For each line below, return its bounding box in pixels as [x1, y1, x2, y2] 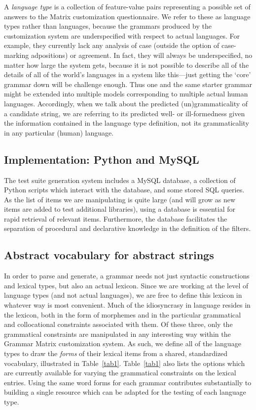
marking [4, 49, 29, 60]
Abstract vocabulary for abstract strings [4, 247, 214, 263]
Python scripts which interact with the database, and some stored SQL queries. [4, 184, 245, 195]
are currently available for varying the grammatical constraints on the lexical [4, 367, 236, 378]
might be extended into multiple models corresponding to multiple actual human [4, 89, 248, 99]
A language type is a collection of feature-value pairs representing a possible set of [4, 1, 251, 11]
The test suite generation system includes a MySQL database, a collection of [4, 175, 236, 185]
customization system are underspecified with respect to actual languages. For [4, 30, 240, 41]
